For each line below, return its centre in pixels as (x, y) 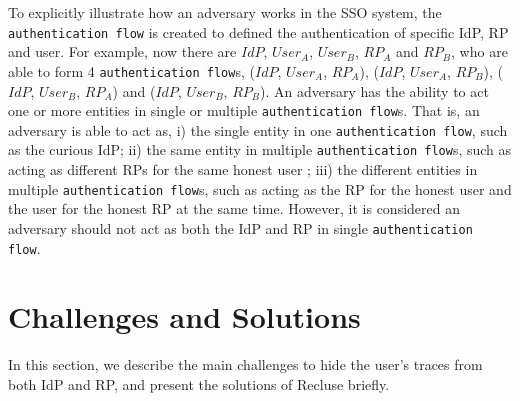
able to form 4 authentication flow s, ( (131, 70)
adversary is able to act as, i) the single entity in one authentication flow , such (258, 129)
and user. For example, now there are (122, 51)
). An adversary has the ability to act (374, 90)
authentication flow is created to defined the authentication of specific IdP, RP (258, 31)
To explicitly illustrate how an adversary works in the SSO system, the (225, 12)
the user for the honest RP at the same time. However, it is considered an (234, 208)
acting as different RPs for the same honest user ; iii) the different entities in (243, 169)
